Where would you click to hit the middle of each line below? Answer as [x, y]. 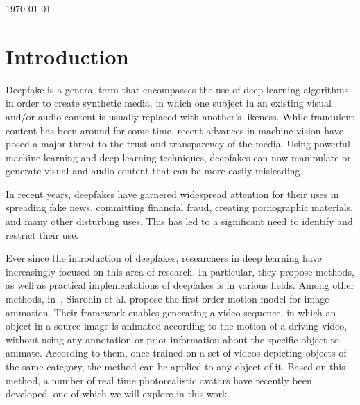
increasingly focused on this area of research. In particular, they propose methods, [180, 271]
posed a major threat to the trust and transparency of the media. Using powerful [178, 144]
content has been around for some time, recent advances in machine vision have [174, 130]
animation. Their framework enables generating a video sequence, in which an [171, 312]
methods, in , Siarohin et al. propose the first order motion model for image [168, 299]
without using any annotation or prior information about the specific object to [172, 339]
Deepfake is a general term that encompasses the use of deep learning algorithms [177, 89]
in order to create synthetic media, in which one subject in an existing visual [169, 103]
